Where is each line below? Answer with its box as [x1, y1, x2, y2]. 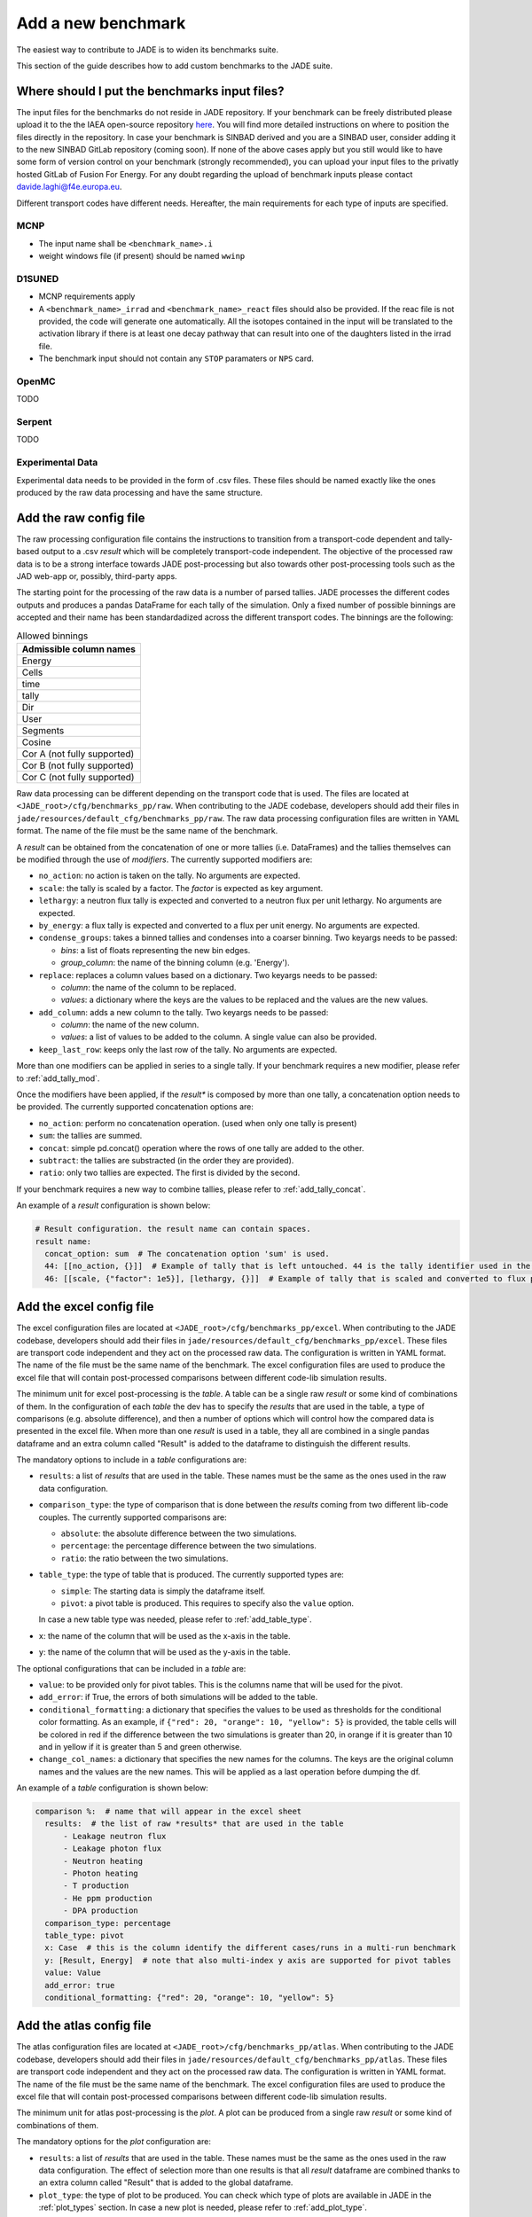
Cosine [21, 736, 52, 748]
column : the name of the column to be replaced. [60, 982, 237, 992]
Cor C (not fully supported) [21, 772, 135, 784]
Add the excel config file [16, 1299, 154, 1314]
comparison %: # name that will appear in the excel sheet [35, 1806, 302, 1817]
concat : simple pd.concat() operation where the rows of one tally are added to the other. [38, 1142, 364, 1153]
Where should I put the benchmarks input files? [16, 83, 285, 98]
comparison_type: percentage [44, 1918, 172, 1928]
